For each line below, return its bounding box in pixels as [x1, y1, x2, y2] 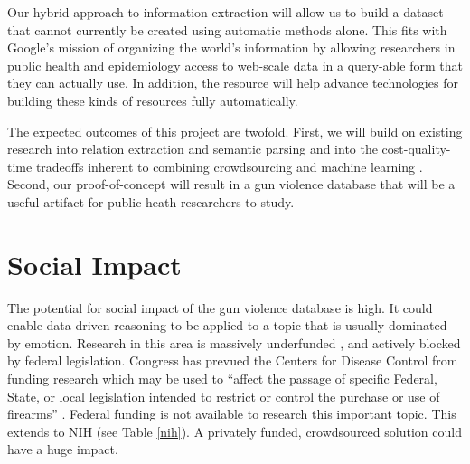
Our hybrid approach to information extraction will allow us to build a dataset [7, 3, 444, 21]
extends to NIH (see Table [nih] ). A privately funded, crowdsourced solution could [7, 421, 462, 440]
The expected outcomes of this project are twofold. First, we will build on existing [7, 121, 463, 140]
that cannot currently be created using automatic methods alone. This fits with [7, 20, 447, 39]
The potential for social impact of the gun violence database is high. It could [7, 298, 433, 317]
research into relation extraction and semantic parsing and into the [7, 139, 378, 158]
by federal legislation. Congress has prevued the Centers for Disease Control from [7, 351, 458, 370]
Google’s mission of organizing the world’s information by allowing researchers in [7, 38, 456, 57]
